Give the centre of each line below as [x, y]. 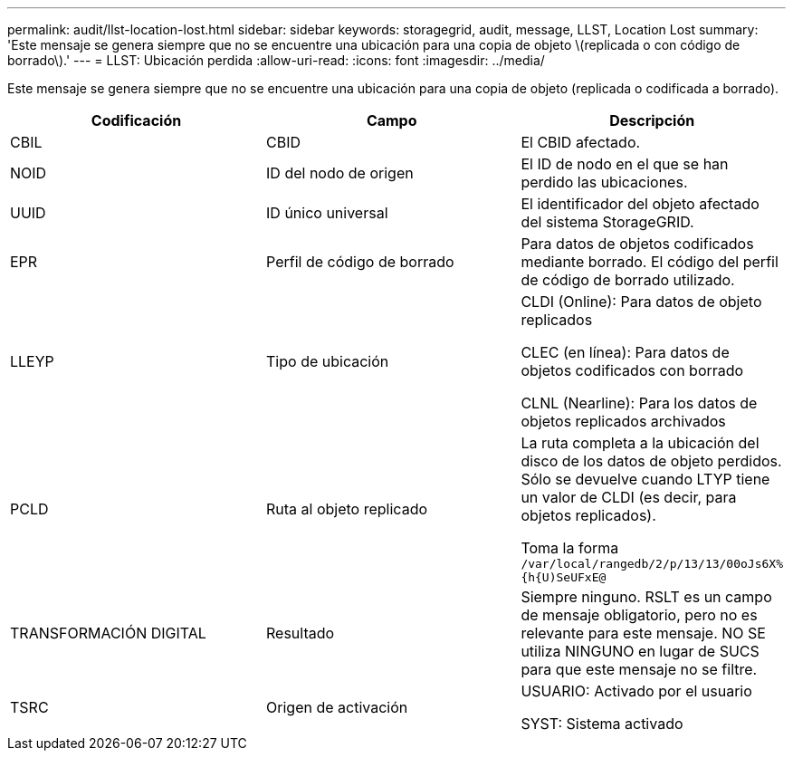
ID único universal [327, 213]
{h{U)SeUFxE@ [564, 577]
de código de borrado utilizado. [628, 280]
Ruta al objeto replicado [347, 509]
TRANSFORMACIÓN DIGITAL [108, 633]
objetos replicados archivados [623, 421]
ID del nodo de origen [340, 173]
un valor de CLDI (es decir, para [629, 497]
